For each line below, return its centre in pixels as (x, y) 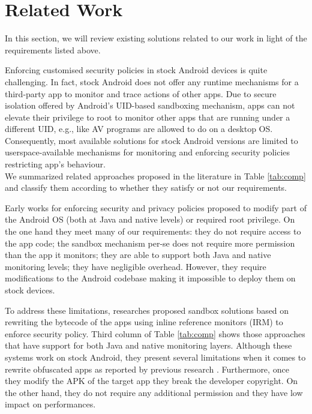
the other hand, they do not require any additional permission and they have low (154, 392)
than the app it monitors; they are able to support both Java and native (138, 255)
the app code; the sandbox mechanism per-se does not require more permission (150, 243)
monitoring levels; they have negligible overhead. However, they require (136, 266)
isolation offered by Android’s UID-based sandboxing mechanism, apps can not (150, 105)
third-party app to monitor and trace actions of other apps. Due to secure (141, 93)
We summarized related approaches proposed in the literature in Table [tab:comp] (155, 175)
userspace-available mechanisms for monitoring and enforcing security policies (148, 152)
